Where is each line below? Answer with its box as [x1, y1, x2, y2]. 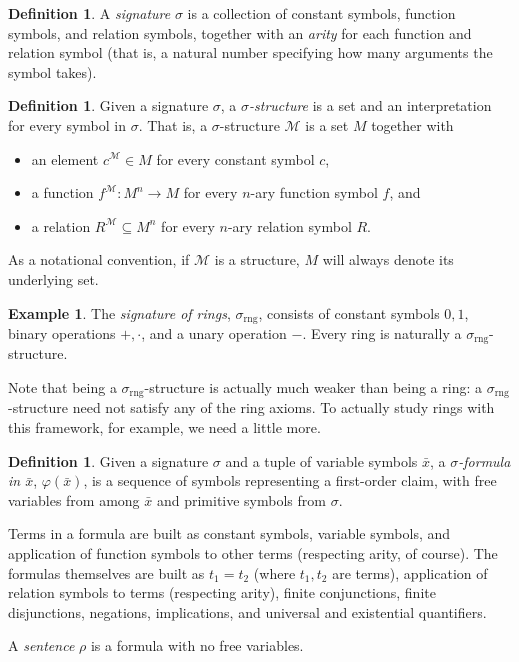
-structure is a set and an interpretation [249, 95, 492, 116]
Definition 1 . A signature [8, 3, 171, 23]
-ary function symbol [250, 182, 378, 203]
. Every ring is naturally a [302, 322, 462, 343]
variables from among [8, 489, 140, 510]
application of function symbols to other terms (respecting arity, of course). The [8, 543, 498, 564]
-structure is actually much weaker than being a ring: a [144, 377, 482, 398]
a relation [31, 215, 91, 236]
